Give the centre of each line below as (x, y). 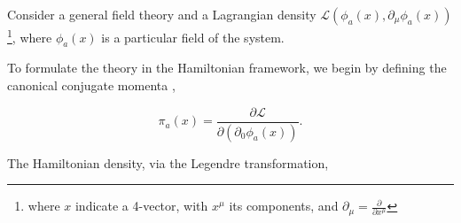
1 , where (30, 36)
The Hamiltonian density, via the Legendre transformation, (168, 162)
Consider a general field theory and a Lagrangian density (162, 14)
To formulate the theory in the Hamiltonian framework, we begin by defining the (227, 68)
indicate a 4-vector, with (141, 206)
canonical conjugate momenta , (91, 85)
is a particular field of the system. (193, 37)
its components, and (284, 206)
